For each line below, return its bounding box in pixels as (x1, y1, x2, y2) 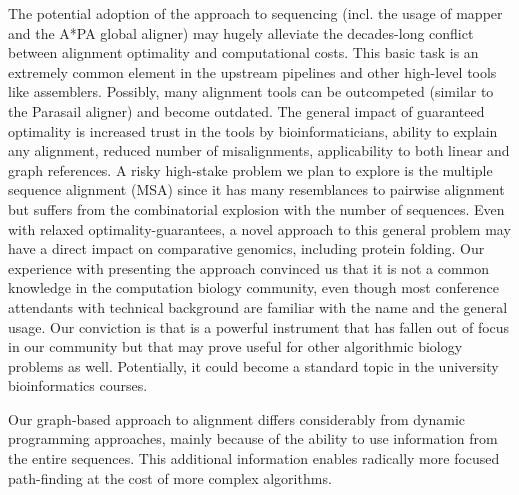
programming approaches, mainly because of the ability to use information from (8, 428, 498, 449)
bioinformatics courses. (8, 375, 148, 396)
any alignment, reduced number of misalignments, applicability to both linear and (8, 140, 510, 161)
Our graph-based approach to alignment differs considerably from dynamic (8, 408, 466, 429)
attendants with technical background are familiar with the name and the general (8, 296, 508, 317)
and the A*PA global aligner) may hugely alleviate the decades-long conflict (8, 22, 474, 43)
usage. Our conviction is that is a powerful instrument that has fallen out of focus (8, 316, 510, 337)
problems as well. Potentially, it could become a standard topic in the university (8, 355, 499, 376)
